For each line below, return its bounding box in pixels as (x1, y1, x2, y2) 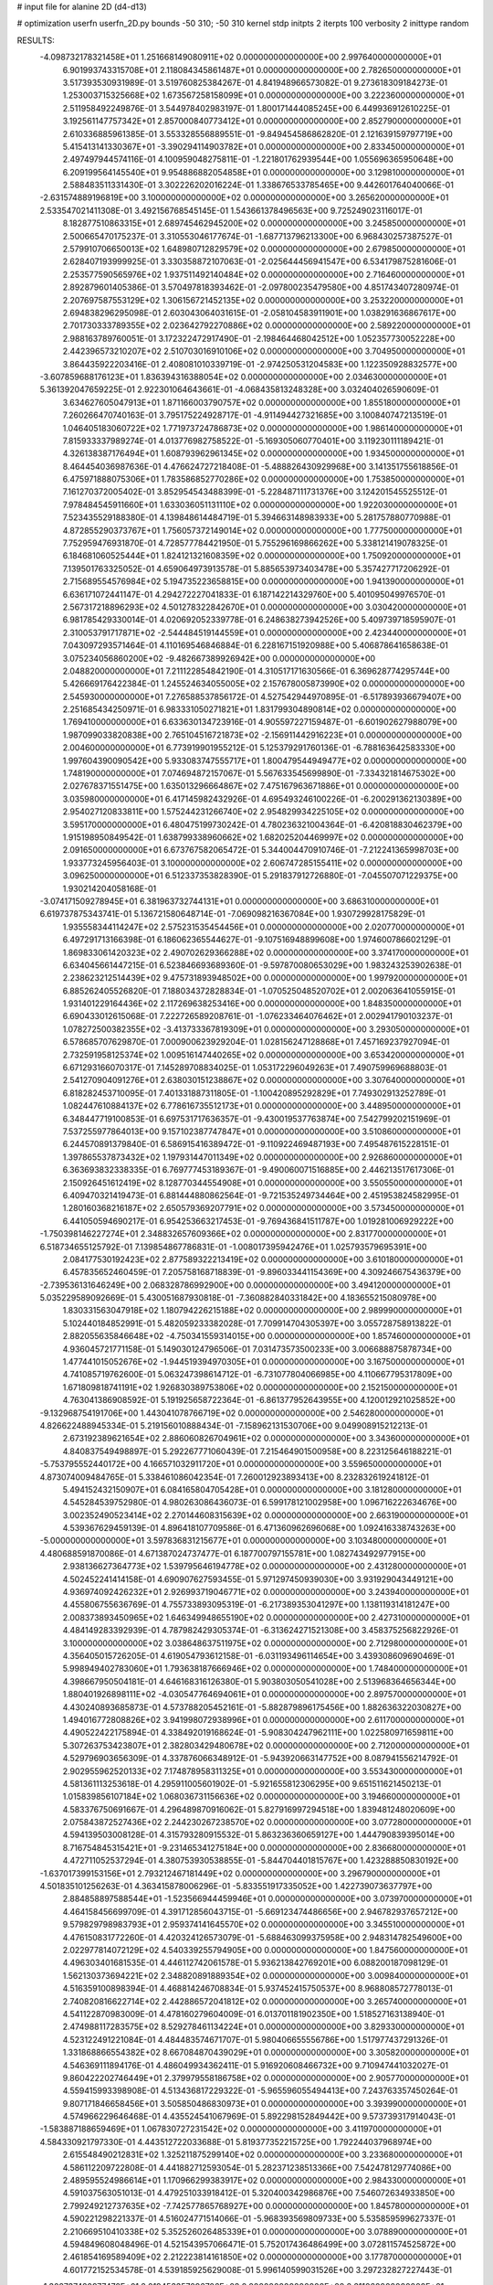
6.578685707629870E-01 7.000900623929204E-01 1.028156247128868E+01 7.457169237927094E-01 (62, 1036, 450, 1047)
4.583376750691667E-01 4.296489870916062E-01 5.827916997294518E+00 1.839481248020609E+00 (62, 1803, 456, 1814)
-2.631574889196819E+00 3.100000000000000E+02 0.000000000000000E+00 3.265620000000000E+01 (39, 192, 449, 203)
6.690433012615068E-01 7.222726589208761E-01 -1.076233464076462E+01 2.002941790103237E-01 (62, 1011, 453, 1022)
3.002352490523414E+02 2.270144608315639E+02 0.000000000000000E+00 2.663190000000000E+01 (62, 1509, 469, 1521)
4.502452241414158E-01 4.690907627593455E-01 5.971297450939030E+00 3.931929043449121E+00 (62, 1573, 454, 1585)
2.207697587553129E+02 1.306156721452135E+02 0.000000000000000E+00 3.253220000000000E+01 (62, 294, 464, 305)
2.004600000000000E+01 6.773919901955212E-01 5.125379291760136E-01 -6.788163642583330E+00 (62, 742, 456, 753)
